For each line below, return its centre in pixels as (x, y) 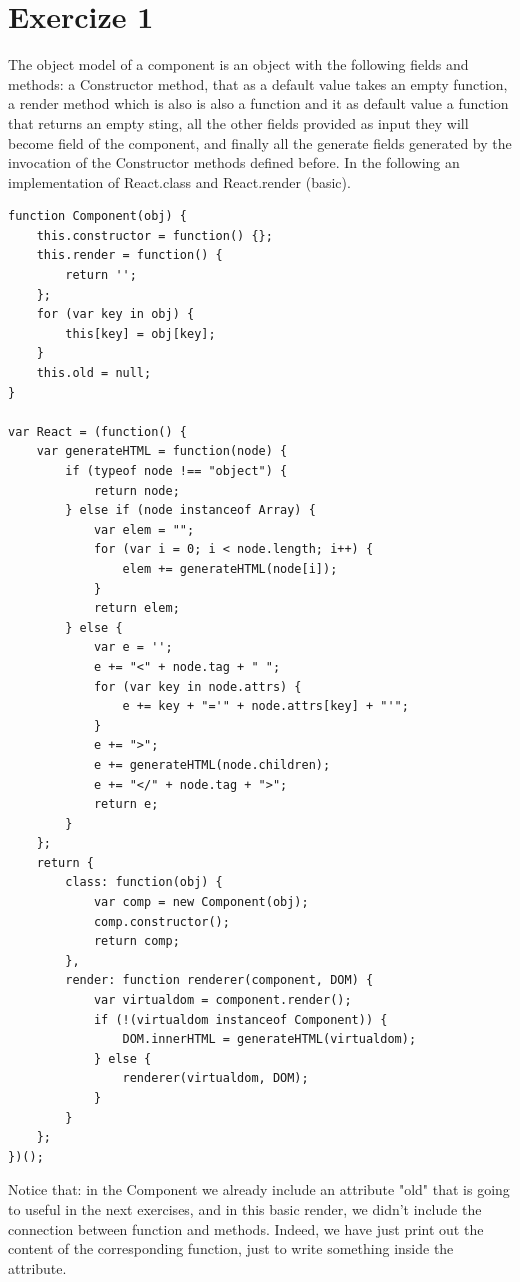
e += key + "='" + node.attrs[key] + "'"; (265, 706)
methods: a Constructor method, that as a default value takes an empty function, (258, 83)
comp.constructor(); (161, 921)
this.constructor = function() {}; (154, 235)
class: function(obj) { (144, 882)
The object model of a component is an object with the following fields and (238, 64)
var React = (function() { (97, 431)
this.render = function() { (129, 255)
